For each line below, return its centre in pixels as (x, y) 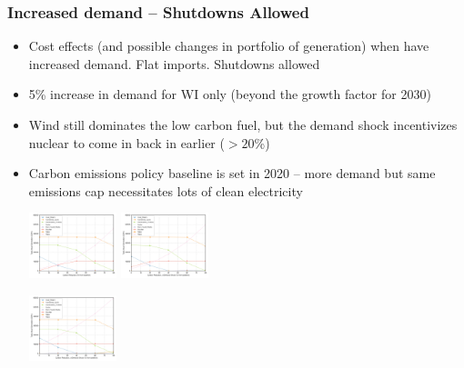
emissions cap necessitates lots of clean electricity (166, 190)
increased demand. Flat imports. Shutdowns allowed (174, 63)
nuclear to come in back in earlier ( (126, 142)
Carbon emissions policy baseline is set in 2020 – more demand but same (232, 173)
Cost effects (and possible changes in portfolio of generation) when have (229, 46)
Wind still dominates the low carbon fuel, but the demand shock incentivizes (243, 124)
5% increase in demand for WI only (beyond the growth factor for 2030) (230, 94)
